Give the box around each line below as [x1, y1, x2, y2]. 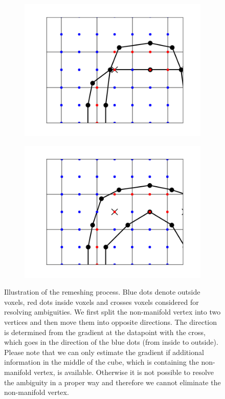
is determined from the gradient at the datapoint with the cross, [4, 326, 206, 337]
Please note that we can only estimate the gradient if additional [4, 346, 204, 357]
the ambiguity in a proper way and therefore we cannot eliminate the [4, 376, 221, 387]
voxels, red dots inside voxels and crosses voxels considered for [4, 296, 199, 307]
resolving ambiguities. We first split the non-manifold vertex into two [4, 306, 221, 317]
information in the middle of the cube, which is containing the [4, 357, 199, 367]
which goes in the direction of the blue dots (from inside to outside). [4, 337, 218, 347]
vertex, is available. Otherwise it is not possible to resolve [33, 366, 214, 377]
